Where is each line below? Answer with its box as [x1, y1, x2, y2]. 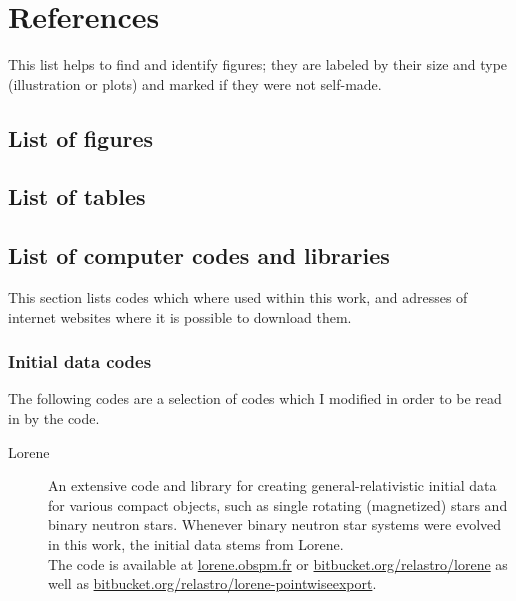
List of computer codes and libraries [8, 240, 390, 271]
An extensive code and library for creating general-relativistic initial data [48, 475, 497, 496]
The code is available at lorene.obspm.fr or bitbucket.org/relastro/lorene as [48, 553, 508, 574]
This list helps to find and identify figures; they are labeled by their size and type [8, 54, 508, 75]
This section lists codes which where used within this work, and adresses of [8, 287, 468, 308]
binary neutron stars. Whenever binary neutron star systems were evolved [48, 514, 502, 535]
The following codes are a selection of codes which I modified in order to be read [8, 388, 502, 409]
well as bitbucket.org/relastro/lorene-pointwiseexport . [48, 573, 377, 594]
